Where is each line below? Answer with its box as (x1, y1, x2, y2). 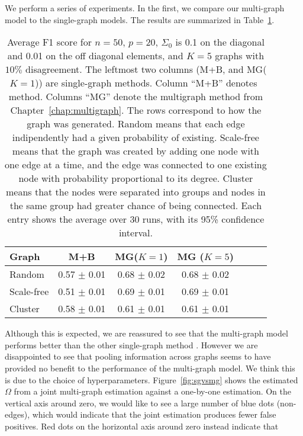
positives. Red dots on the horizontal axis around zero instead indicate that (5, 419, 279, 432)
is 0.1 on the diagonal (175, 35, 265, 49)
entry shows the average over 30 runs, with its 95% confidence (7, 212, 265, 226)
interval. (118, 226, 153, 240)
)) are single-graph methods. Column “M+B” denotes (35, 76, 257, 90)
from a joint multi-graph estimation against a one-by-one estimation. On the (14, 385, 292, 397)
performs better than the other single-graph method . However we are (5, 338, 258, 351)
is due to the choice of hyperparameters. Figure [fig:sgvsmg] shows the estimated (5, 373, 298, 386)
